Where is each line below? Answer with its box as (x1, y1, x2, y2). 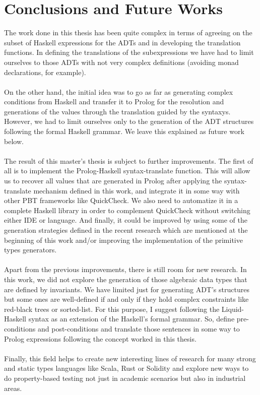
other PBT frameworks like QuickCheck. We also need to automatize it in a (4, 195, 238, 206)
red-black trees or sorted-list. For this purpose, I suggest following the (4, 303, 220, 314)
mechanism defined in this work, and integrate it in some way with (33, 185, 240, 195)
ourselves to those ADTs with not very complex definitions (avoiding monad (4, 56, 239, 67)
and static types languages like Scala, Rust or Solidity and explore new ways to (4, 363, 249, 373)
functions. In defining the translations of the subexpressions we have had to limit (4, 47, 254, 57)
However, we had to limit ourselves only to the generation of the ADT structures (4, 116, 254, 126)
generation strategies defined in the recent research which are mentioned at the (4, 225, 248, 235)
